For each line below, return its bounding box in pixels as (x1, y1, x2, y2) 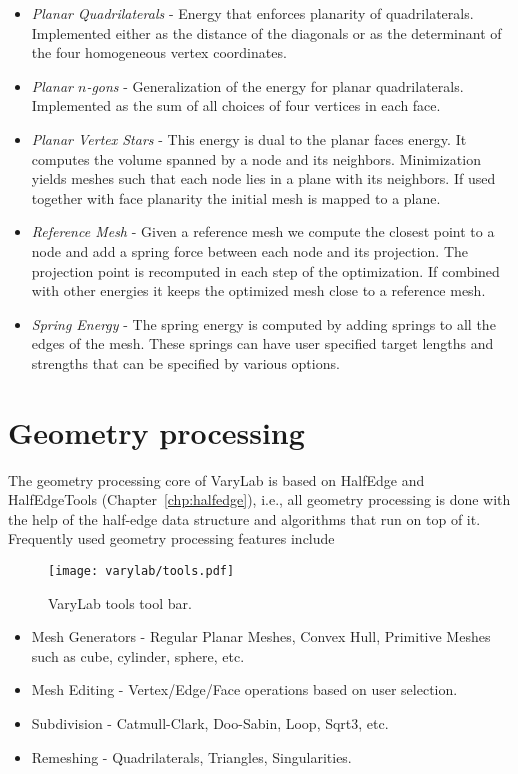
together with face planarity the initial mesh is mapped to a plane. (31, 187, 441, 208)
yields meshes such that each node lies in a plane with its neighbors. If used (31, 168, 496, 189)
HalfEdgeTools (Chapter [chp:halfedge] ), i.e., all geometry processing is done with (8, 489, 511, 510)
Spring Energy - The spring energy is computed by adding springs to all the (31, 313, 496, 334)
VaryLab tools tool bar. (48, 592, 192, 613)
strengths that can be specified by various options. (31, 352, 340, 373)
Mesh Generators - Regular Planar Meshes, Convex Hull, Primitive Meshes (31, 626, 491, 647)
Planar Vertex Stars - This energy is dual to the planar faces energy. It (31, 128, 467, 149)
